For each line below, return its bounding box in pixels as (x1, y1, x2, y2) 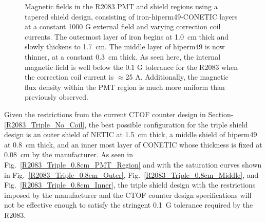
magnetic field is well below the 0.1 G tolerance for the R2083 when (25, 61, 238, 72)
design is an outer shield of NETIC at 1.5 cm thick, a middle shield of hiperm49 (4, 129, 257, 140)
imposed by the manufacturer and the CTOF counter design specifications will (4, 189, 252, 200)
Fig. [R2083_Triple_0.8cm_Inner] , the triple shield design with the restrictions (4, 179, 256, 190)
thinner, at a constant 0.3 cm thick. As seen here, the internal (25, 51, 221, 62)
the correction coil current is (25, 71, 114, 82)
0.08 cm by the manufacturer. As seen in (4, 149, 134, 160)
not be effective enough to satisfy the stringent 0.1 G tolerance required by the (4, 199, 253, 210)
